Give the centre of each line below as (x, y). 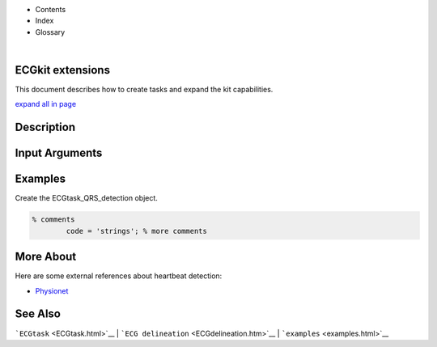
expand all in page (46, 104)
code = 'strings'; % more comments (137, 231)
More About (46, 257)
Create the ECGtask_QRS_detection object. (86, 198)
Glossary (50, 32)
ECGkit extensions (63, 70)
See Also (38, 314)
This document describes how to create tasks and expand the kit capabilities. (144, 90)
